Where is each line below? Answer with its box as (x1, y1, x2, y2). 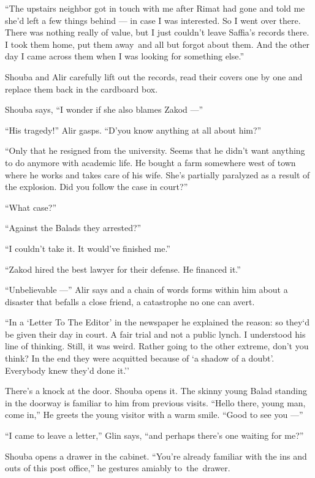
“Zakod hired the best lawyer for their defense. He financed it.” (5, 262, 241, 275)
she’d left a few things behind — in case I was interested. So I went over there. (5, 13, 301, 26)
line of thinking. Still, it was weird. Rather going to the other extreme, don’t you (5, 340, 309, 352)
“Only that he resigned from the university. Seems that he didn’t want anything (5, 144, 305, 157)
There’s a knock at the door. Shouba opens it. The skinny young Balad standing (5, 384, 307, 397)
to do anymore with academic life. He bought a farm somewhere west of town (5, 156, 296, 169)
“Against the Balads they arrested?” (5, 221, 142, 234)
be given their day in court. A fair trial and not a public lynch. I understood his (5, 327, 306, 340)
